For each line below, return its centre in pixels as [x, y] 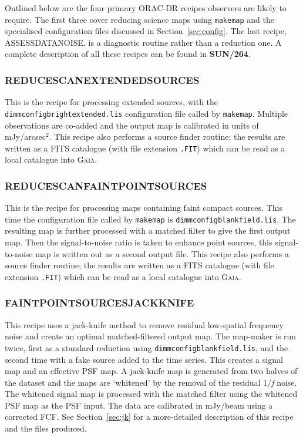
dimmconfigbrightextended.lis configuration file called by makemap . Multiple [147, 113]
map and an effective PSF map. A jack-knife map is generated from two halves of [151, 371]
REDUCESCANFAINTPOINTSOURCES [106, 185]
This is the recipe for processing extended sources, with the [112, 102]
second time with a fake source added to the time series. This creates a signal [144, 359]
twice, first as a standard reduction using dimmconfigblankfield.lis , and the [147, 347]
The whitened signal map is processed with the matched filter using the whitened [151, 394]
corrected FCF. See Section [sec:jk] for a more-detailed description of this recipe [149, 417]
